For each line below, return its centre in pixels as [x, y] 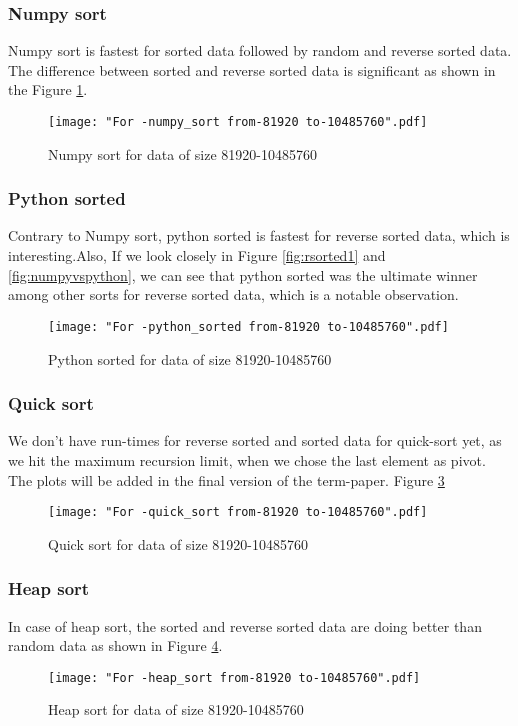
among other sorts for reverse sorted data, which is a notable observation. [233, 294]
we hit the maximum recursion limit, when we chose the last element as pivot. [247, 459]
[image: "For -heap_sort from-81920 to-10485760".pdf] [234, 677]
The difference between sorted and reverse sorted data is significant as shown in [252, 69]
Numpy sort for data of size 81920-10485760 [182, 153]
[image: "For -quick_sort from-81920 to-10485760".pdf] [238, 512]
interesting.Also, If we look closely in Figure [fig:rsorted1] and [197, 255]
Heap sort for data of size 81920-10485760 [176, 709]
